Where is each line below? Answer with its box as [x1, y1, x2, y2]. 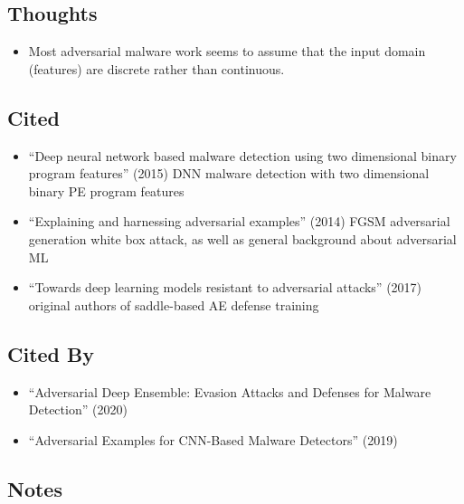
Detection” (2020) [28, 400, 128, 419]
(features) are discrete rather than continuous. [28, 59, 285, 78]
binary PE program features [28, 181, 185, 200]
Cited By [7, 339, 94, 367]
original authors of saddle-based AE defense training [28, 295, 319, 314]
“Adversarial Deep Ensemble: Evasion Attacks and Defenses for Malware [28, 382, 431, 401]
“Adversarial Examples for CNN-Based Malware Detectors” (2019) [28, 430, 398, 449]
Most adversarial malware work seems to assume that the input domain [28, 42, 426, 61]
